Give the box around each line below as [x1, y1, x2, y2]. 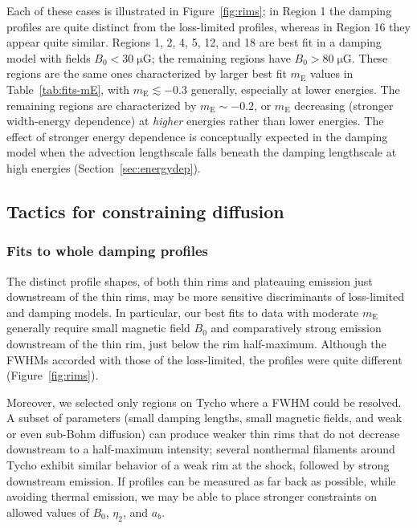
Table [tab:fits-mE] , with [6, 80, 130, 97]
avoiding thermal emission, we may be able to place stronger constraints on [6, 488, 377, 505]
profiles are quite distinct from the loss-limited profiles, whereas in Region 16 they [6, 18, 411, 35]
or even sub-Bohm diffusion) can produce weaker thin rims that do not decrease [6, 424, 400, 441]
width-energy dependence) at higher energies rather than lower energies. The [6, 112, 384, 129]
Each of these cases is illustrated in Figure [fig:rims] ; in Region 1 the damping [6, 2, 392, 18]
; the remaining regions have [151, 49, 291, 66]
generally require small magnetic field [6, 319, 190, 336]
